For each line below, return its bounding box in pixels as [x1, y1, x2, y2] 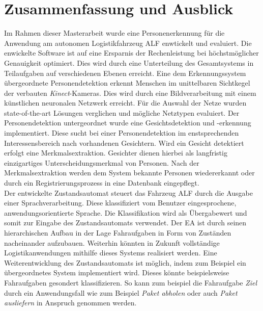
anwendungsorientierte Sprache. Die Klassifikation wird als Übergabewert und [4, 207, 247, 218]
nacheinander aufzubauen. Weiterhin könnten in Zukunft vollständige [4, 237, 220, 248]
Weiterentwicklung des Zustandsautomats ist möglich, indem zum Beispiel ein [4, 257, 246, 268]
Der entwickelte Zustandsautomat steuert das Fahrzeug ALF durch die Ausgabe [4, 187, 253, 198]
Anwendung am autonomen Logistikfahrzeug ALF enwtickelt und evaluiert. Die [4, 37, 252, 48]
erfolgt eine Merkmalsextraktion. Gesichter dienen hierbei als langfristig [4, 147, 227, 158]
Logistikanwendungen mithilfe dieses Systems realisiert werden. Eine [4, 247, 217, 258]
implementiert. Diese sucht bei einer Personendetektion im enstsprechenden [4, 127, 239, 138]
